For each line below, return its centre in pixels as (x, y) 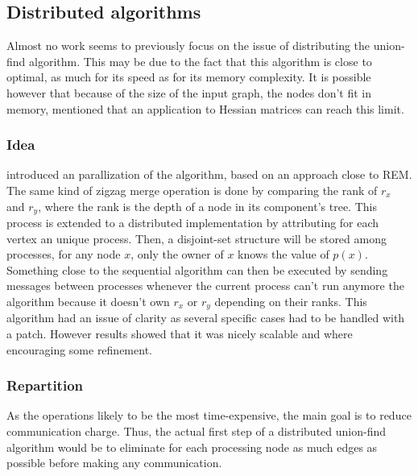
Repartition (45, 385)
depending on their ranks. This (291, 301)
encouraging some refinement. (79, 349)
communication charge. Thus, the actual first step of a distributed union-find (197, 431)
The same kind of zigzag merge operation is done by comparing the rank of (192, 190)
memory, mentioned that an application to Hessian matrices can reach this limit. (205, 108)
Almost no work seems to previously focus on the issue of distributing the (188, 46)
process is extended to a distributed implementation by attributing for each (193, 223)
